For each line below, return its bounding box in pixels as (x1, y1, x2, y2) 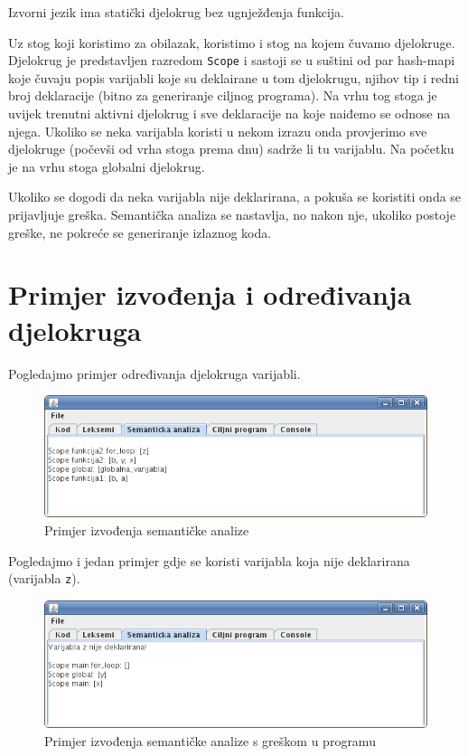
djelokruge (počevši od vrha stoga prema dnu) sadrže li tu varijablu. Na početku (8, 139, 454, 158)
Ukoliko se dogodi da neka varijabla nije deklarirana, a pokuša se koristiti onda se (8, 187, 462, 206)
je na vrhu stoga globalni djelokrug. (8, 156, 205, 175)
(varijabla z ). (8, 569, 80, 588)
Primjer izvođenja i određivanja (8, 276, 412, 313)
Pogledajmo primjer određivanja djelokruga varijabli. (8, 364, 301, 383)
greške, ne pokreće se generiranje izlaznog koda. (8, 222, 272, 241)
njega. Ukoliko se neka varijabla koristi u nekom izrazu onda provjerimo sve (8, 121, 427, 140)
